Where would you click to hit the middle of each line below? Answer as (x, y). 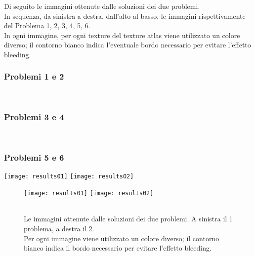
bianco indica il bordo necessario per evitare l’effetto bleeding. (118, 248)
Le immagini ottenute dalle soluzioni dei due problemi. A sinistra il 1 (128, 219)
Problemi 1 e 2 (34, 76)
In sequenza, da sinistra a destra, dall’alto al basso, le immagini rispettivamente (125, 16)
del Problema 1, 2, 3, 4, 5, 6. (47, 25)
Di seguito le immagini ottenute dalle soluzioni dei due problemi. (102, 6)
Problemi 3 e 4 (34, 117)
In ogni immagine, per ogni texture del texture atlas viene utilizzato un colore (122, 35)
